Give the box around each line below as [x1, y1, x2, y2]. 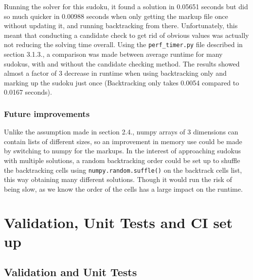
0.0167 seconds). [4, 87, 52, 97]
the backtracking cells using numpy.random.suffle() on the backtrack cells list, [4, 165, 242, 175]
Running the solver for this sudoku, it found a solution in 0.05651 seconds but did [4, 1, 248, 11]
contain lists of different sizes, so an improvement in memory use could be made [4, 136, 242, 146]
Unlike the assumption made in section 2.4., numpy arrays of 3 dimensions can [4, 127, 238, 137]
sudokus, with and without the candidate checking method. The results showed [4, 58, 240, 68]
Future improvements [4, 107, 90, 119]
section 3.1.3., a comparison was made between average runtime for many [4, 49, 223, 59]
